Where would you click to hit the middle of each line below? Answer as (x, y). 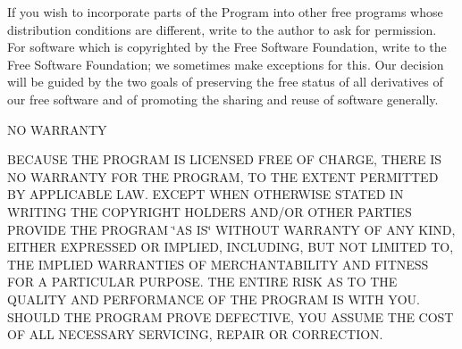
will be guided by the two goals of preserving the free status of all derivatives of (225, 82)
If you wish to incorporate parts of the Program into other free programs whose (225, 12)
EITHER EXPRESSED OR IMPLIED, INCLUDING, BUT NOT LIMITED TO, (231, 247)
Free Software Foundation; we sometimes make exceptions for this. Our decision (226, 64)
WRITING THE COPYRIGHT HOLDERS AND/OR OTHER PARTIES (210, 211)
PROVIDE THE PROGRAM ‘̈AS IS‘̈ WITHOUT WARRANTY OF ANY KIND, (231, 229)
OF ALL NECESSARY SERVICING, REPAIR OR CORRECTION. (195, 334)
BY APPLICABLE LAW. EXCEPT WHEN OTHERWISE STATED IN (206, 194)
